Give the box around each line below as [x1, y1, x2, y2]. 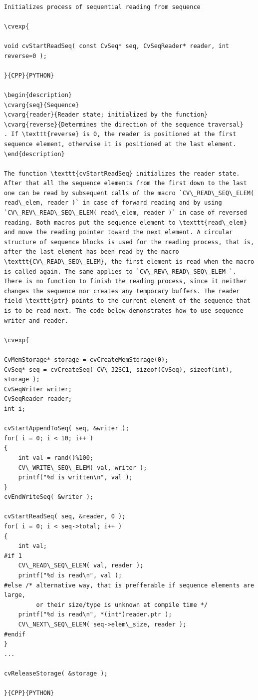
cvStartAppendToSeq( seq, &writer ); [4, 425, 129, 432]
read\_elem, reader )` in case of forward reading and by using [4, 199, 222, 207]
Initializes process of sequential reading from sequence [4, 3, 201, 11]
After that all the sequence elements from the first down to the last [4, 180, 247, 187]
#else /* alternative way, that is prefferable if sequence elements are [4, 581, 255, 589]
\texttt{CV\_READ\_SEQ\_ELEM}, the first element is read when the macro [4, 258, 255, 266]
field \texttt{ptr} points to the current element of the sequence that [4, 297, 251, 305]
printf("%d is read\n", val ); [18, 572, 122, 579]
